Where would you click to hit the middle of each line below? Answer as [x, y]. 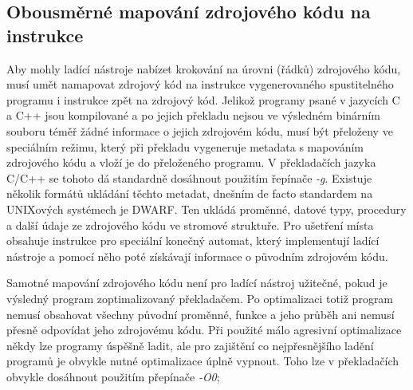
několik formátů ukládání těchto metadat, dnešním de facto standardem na [190, 193]
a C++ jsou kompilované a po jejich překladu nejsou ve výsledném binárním [193, 115]
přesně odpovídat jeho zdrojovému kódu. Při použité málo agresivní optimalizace [204, 330]
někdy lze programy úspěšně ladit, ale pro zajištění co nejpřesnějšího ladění [190, 345]
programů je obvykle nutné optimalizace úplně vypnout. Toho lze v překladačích [203, 361]
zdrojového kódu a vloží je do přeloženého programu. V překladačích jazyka [191, 162]
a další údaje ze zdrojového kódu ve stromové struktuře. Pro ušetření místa [190, 225]
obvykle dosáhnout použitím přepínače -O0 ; [113, 376]
